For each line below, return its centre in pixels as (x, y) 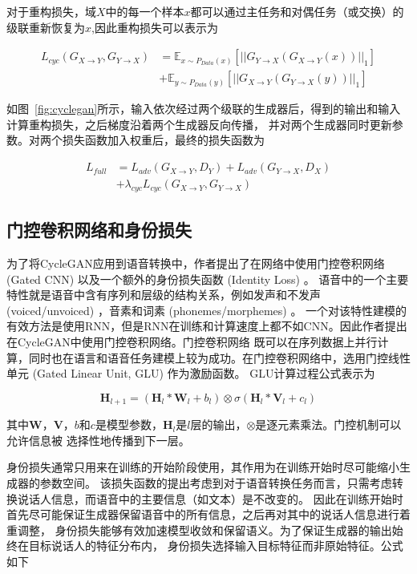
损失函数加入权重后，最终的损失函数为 (163, 140)
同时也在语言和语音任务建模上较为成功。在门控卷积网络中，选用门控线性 (219, 357)
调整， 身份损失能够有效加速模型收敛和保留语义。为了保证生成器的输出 (204, 530)
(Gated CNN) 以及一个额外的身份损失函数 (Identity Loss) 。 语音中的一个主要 (208, 279)
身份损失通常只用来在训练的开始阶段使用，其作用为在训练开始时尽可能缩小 (203, 467)
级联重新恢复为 (46, 27)
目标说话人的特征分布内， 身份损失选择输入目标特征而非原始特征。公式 (216, 546)
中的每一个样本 (145, 11)
